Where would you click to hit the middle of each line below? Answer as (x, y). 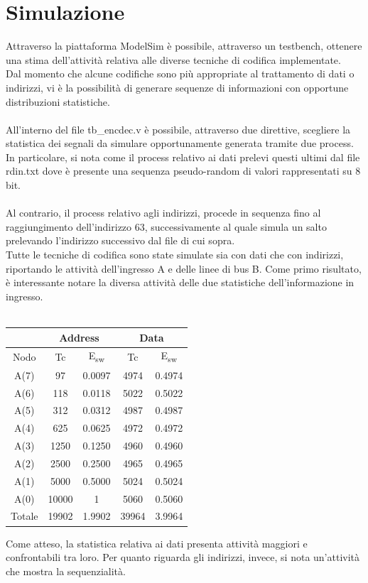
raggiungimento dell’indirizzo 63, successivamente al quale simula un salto (166, 226)
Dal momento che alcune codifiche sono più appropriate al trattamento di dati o (180, 73)
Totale (25, 516)
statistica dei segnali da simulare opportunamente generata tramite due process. (180, 143)
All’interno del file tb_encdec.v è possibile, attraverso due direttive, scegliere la (178, 129)
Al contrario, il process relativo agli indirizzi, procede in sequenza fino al (163, 213)
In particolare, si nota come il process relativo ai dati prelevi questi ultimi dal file (183, 157)
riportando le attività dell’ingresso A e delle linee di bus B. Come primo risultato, (184, 268)
